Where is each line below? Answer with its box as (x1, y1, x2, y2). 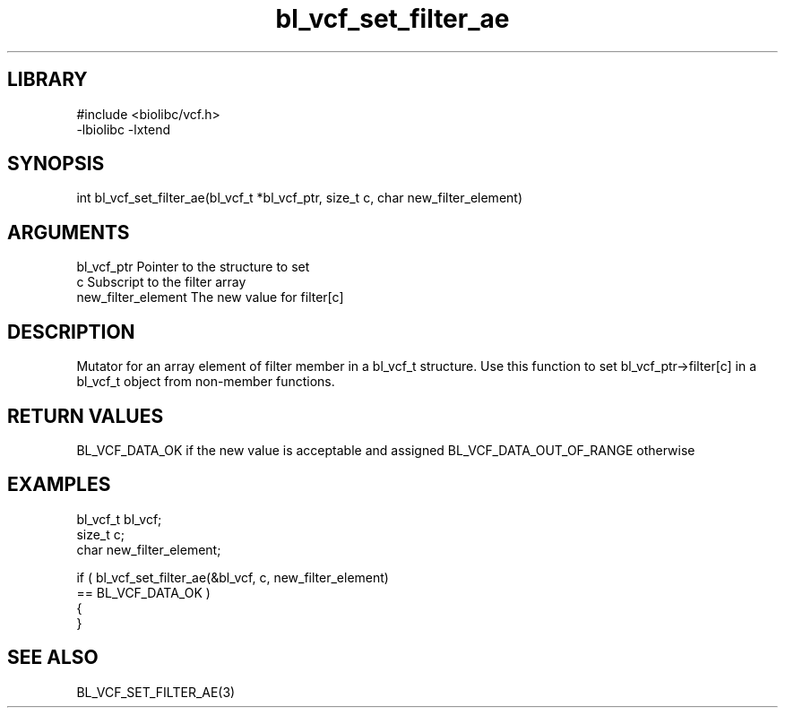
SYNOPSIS (7, 152, 105, 176)
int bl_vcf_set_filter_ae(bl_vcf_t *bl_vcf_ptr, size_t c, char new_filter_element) (76, 190, 523, 206)
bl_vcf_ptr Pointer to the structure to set (76, 259, 310, 275)
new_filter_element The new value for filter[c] (76, 289, 344, 306)
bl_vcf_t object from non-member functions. (76, 374, 335, 390)
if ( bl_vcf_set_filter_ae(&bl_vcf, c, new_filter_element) (76, 569, 389, 585)
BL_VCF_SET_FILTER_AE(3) (76, 684, 236, 700)
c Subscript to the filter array (76, 274, 246, 290)
